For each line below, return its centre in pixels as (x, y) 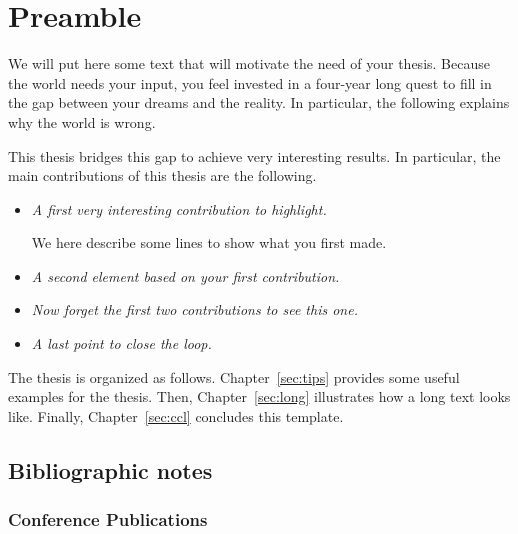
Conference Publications (108, 519)
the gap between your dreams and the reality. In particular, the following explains (259, 102)
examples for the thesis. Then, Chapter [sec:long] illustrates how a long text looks (259, 396)
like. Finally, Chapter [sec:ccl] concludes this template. (176, 415)
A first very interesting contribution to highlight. (179, 208)
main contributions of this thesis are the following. (162, 175)
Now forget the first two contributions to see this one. (194, 309)
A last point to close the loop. (121, 343)
